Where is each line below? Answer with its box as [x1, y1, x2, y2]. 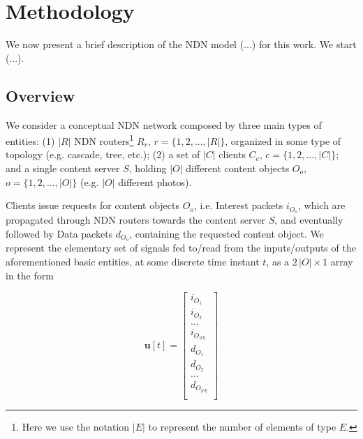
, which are [297, 198, 346, 213]
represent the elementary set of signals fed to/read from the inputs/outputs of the [6, 240, 356, 255]
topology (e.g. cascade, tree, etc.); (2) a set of [6, 147, 200, 162]
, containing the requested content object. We [129, 226, 324, 240]
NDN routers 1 [74, 132, 134, 148]
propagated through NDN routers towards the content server [6, 213, 266, 226]
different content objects [186, 160, 290, 175]
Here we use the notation [22, 419, 130, 434]
